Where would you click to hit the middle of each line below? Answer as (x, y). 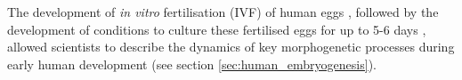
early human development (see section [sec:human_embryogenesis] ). (192, 64)
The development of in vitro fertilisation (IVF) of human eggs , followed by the (223, 12)
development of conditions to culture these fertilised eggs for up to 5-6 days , (217, 29)
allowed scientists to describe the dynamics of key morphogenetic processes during (231, 47)
